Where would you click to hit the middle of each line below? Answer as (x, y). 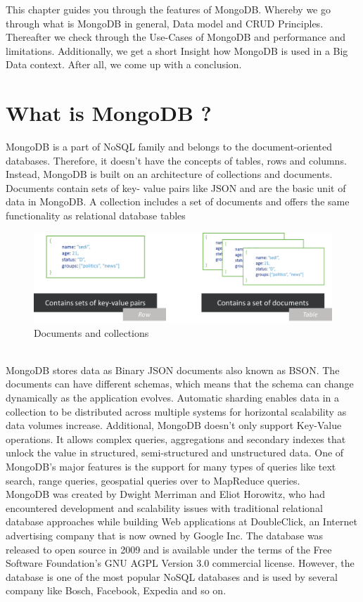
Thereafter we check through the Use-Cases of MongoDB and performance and (176, 37)
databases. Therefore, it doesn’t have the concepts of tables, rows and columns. (176, 160)
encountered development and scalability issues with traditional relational (164, 507)
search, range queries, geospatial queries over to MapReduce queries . (153, 480)
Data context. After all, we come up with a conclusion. (124, 64)
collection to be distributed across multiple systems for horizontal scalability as (176, 411)
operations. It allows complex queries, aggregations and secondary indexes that (176, 438)
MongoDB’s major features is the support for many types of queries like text (171, 466)
